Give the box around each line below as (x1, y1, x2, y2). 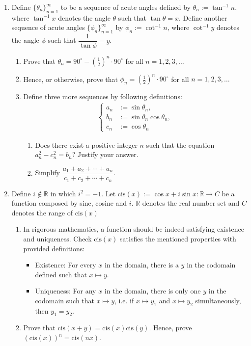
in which (50, 188, 76, 198)
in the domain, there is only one (104, 286, 201, 296)
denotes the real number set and (142, 198, 240, 208)
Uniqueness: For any (35, 286, 96, 296)
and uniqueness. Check (23, 233, 92, 243)
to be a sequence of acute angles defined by (60, 2, 191, 12)
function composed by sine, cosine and (11, 198, 127, 208)
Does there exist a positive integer (35, 139, 138, 150)
